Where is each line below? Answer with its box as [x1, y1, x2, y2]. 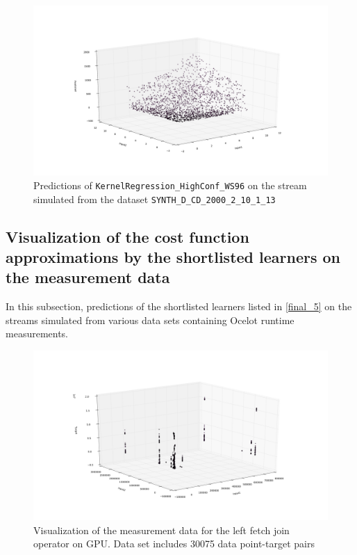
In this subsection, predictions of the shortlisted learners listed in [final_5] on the [6, 299, 352, 314]
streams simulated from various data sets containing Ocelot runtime [6, 312, 294, 327]
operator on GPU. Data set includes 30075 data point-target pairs [33, 536, 315, 551]
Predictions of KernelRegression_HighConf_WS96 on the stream [33, 177, 307, 192]
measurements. [6, 326, 69, 341]
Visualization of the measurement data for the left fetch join [33, 522, 290, 537]
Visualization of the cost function [6, 225, 249, 247]
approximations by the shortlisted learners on [6, 246, 341, 267]
